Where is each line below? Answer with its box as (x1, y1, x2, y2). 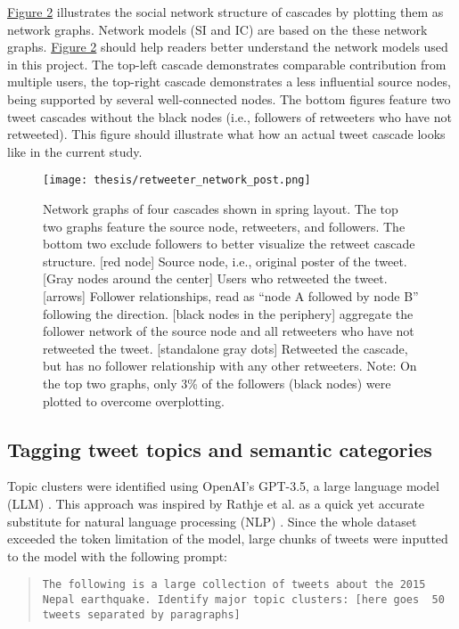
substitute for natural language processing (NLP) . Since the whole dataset (7, 511, 417, 530)
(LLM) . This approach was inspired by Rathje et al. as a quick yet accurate (7, 494, 425, 512)
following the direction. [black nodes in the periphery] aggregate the (43, 304, 414, 323)
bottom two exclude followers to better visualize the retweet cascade (43, 234, 415, 253)
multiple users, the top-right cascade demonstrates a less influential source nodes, (7, 72, 451, 91)
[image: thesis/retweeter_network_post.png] (43, 174, 311, 187)
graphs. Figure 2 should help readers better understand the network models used (7, 37, 448, 56)
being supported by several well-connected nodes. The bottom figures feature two (7, 89, 451, 108)
